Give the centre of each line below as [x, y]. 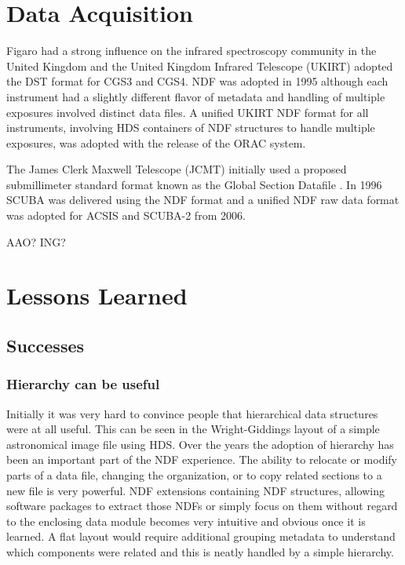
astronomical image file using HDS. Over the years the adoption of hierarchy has [200, 444]
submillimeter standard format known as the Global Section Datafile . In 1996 [194, 184]
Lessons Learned [97, 295]
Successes [46, 346]
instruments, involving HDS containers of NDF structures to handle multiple [191, 128]
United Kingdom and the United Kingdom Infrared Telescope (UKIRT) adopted [200, 66]
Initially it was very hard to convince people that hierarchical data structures [192, 413]
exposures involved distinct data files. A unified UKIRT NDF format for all [188, 112]
